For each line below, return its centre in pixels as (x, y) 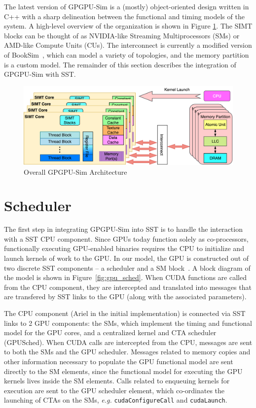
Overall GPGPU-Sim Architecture (75, 172)
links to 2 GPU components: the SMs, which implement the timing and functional (128, 323)
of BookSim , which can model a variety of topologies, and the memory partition (127, 54)
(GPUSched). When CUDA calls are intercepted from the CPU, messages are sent (128, 342)
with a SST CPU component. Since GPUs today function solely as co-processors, (126, 238)
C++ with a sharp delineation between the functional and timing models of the (124, 16)
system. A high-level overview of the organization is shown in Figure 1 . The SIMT (128, 26)
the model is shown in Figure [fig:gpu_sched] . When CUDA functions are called (125, 277)
